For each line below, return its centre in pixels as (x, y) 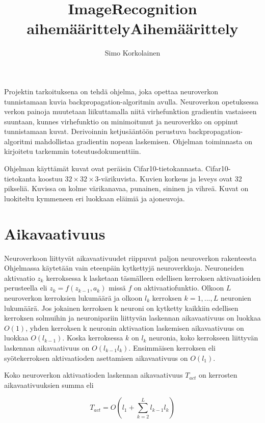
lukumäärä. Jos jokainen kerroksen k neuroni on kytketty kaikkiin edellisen (121, 308)
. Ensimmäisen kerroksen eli (172, 347)
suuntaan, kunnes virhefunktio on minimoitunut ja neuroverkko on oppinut (121, 121)
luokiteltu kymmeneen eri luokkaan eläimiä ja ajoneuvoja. (95, 198)
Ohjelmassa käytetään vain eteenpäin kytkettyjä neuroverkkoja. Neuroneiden (124, 268)
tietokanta (20, 178)
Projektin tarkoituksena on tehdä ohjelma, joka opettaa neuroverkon (111, 91)
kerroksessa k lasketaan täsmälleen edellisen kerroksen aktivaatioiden (153, 277)
